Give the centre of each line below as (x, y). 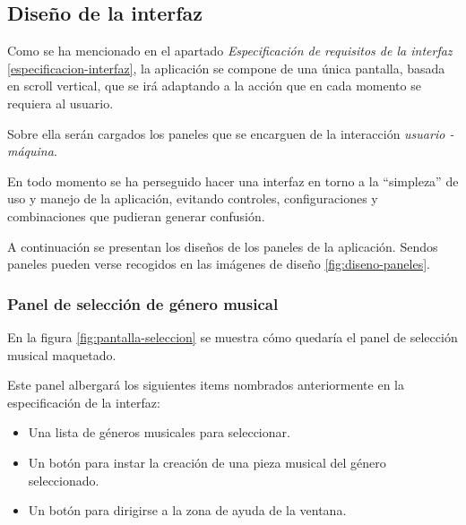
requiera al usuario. (60, 103)
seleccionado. (64, 480)
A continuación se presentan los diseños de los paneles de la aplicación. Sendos (223, 246)
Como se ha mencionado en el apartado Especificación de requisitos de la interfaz (230, 51)
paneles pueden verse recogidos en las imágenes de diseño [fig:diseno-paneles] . (219, 264)
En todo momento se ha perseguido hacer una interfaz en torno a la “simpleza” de (233, 181)
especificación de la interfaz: (84, 402)
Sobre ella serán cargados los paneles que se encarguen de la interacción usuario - (231, 133)
